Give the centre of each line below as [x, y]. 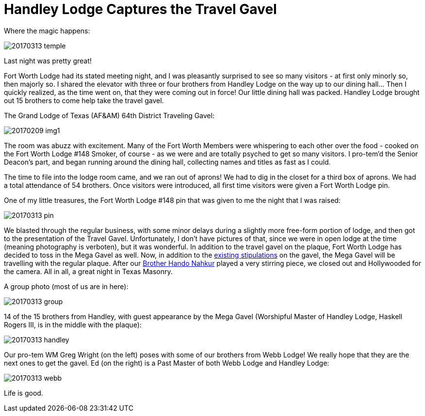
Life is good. [24, 393]
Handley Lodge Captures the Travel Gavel [140, 9]
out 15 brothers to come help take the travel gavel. [84, 100]
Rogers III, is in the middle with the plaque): [73, 324]
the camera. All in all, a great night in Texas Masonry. [88, 271]
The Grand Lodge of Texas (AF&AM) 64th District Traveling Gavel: [109, 115]
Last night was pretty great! [48, 61]
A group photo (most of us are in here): [66, 286]
